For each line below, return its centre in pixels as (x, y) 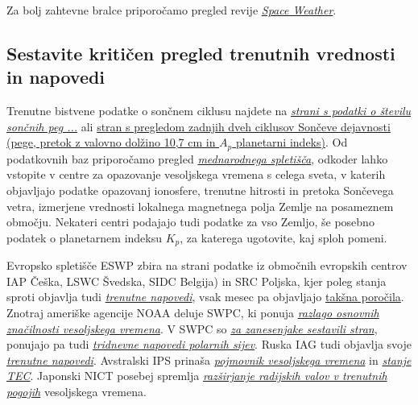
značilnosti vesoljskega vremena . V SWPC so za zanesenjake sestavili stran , (192, 328)
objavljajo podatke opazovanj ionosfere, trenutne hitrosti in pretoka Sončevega (200, 190)
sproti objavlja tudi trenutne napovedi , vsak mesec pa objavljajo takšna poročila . (205, 297)
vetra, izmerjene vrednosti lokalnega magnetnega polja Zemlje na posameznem (200, 206)
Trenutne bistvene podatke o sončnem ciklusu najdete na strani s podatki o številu (209, 111)
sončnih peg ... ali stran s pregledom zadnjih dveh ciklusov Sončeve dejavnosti (199, 126)
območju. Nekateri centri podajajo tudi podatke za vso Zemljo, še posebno (190, 222)
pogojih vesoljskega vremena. (77, 391)
